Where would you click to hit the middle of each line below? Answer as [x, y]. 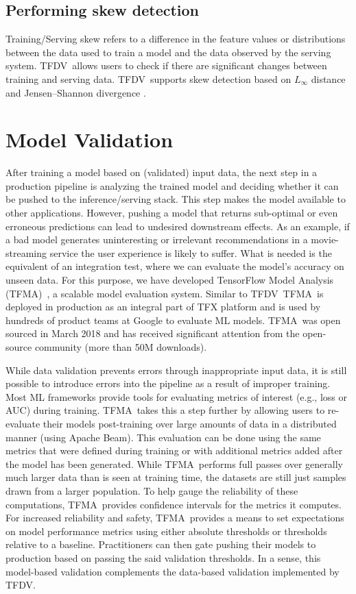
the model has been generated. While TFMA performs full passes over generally [174, 463]
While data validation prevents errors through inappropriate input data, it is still [176, 370]
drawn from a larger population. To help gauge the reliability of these [152, 490]
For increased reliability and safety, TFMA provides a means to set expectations [175, 518]
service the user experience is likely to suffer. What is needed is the [191, 252]
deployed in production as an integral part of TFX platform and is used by [163, 307]
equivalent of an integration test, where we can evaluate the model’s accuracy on [175, 266]
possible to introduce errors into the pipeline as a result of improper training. [168, 383]
